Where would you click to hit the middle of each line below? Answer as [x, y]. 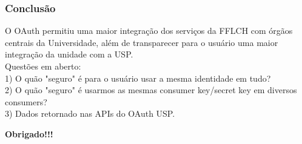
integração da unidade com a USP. [69, 54]
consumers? [26, 101]
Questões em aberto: [43, 66]
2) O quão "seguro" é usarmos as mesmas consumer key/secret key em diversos [151, 90]
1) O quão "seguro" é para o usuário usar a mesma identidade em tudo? [138, 78]
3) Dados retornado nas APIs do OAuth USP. [90, 113]
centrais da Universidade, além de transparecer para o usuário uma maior [142, 42]
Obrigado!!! [29, 133]
